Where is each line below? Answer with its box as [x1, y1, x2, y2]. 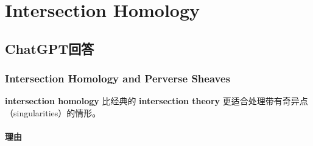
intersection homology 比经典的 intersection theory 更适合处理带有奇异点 [5, 95, 308, 107]
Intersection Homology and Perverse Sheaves [5, 71, 230, 86]
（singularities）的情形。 [5, 106, 101, 119]
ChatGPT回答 [5, 39, 94, 58]
